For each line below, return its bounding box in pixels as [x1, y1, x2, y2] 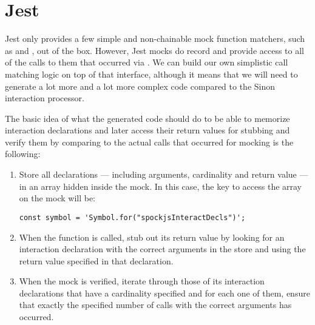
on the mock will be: [19, 192, 96, 204]
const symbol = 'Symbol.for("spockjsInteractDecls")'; [19, 213, 246, 222]
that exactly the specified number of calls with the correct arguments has [19, 298, 292, 311]
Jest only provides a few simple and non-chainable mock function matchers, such [5, 32, 305, 45]
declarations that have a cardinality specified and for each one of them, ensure [19, 286, 310, 299]
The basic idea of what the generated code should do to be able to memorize [5, 112, 290, 124]
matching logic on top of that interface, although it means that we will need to [5, 67, 298, 80]
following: [5, 147, 41, 160]
